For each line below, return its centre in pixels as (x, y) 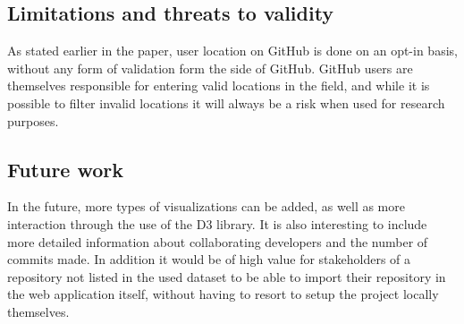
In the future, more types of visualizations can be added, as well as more (206, 206)
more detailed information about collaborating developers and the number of (218, 241)
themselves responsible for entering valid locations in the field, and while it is (219, 85)
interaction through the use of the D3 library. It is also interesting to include (217, 223)
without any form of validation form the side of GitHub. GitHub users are (210, 68)
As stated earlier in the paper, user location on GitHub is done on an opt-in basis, (232, 51)
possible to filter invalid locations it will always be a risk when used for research (226, 102)
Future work (66, 169)
